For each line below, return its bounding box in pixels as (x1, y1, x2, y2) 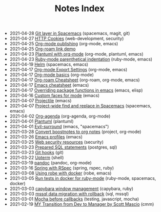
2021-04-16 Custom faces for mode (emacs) (9, 93, 100, 98)
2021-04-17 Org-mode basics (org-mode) (9, 72, 94, 78)
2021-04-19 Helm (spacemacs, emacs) (9, 61, 89, 67)
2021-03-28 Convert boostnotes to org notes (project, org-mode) (9, 129, 141, 135)
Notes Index (54, 3, 105, 14)
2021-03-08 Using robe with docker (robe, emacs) (9, 170, 112, 176)
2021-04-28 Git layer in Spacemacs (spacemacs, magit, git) (9, 30, 130, 37)
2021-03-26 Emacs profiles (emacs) (9, 134, 83, 140)
